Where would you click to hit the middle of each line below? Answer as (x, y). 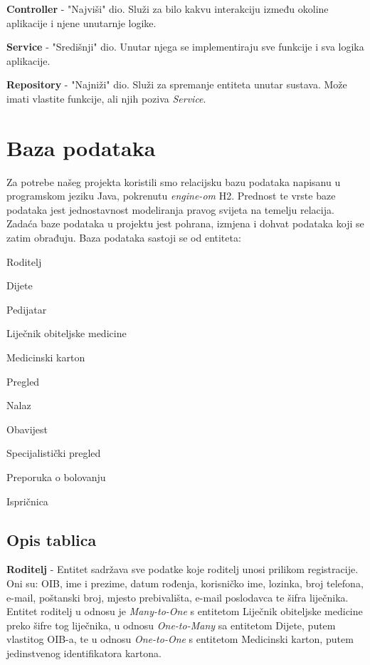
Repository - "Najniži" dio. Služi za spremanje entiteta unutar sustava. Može (177, 84)
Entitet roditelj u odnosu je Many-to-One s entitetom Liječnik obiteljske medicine (185, 611)
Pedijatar (27, 309)
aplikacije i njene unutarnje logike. (81, 22)
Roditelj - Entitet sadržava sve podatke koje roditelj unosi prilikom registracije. (183, 569)
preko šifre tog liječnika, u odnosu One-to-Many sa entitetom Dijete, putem (171, 625)
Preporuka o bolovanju (56, 477)
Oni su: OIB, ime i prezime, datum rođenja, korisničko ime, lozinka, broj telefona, (185, 583)
